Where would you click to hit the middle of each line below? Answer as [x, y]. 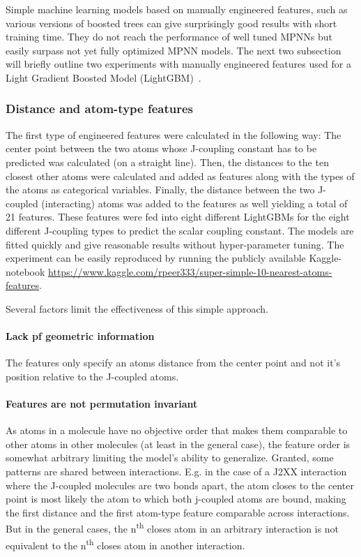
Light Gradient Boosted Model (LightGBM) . [103, 77]
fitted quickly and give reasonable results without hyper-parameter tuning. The [175, 244]
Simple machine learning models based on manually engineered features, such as [177, 9]
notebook [25, 271]
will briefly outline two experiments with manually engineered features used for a [178, 64]
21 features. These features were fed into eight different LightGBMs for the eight [178, 217]
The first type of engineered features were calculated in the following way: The [174, 134]
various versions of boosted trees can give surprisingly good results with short [171, 23]
